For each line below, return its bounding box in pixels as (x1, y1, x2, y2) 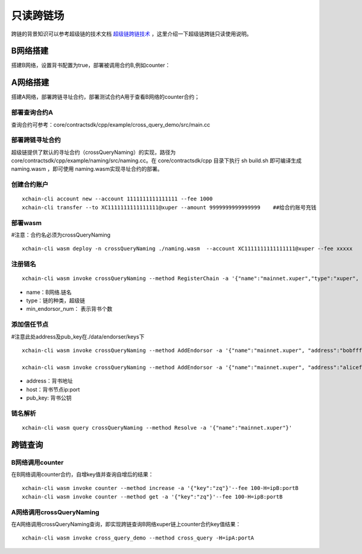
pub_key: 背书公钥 (26, 394, 72, 401)
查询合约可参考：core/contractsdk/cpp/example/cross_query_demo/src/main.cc (11, 121, 211, 128)
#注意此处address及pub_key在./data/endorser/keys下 (11, 333, 145, 340)
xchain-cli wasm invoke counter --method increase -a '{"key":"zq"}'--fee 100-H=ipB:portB (22, 485, 299, 492)
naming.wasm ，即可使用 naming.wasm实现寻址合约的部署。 (11, 165, 163, 173)
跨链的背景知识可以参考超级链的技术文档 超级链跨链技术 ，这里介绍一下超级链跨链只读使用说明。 (11, 30, 252, 37)
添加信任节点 (11, 320, 49, 329)
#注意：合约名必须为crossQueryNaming (11, 231, 111, 238)
